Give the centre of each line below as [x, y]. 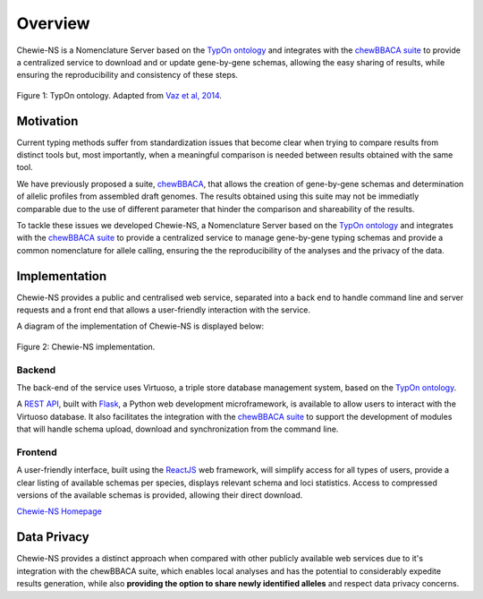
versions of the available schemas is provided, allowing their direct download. [160, 495]
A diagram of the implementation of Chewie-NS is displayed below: [140, 326]
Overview [53, 23]
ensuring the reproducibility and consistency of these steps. [127, 75]
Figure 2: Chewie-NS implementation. [86, 347]
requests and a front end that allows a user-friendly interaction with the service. [164, 310]
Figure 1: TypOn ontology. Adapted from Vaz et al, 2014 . [119, 95]
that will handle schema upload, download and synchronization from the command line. [178, 429]
